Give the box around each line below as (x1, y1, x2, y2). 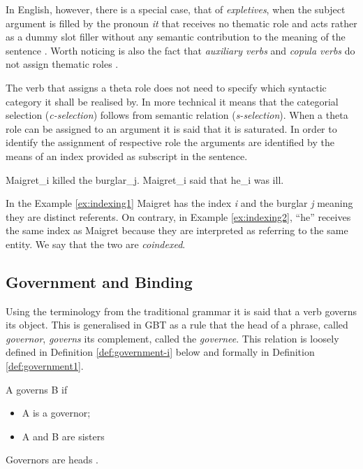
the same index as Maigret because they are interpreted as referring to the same (6, 223, 348, 238)
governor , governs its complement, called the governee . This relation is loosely (6, 331, 339, 345)
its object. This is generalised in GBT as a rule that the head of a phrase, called (6, 317, 348, 332)
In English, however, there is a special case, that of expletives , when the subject (6, 2, 346, 16)
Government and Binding (6, 270, 193, 292)
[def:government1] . (6, 359, 84, 373)
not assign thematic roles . (6, 57, 119, 71)
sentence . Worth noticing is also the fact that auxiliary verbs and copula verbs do (6, 43, 355, 57)
